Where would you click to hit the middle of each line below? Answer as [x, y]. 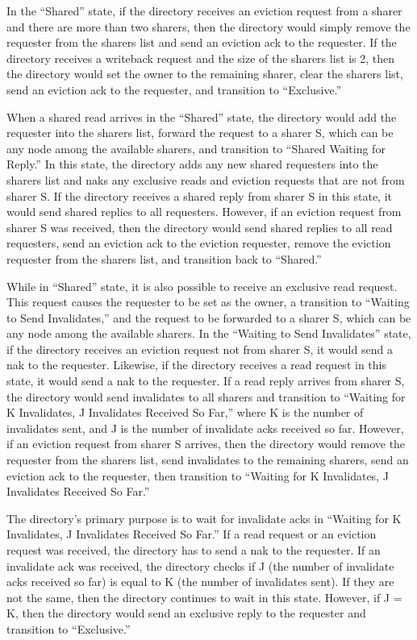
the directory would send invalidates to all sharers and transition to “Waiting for [206, 396]
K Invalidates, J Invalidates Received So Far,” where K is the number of [185, 412]
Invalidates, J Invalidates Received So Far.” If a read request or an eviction [192, 534]
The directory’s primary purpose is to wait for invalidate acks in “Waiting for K [204, 518]
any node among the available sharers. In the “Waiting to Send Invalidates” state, [209, 333]
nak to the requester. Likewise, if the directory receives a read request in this [196, 365]
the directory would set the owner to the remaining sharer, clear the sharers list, [205, 74]
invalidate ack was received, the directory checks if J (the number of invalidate [200, 565]
